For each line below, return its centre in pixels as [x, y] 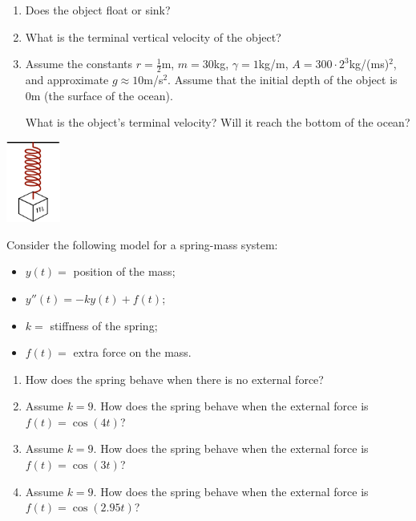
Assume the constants [79, 64]
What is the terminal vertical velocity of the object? [153, 36]
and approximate [67, 80]
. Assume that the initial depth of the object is [283, 80]
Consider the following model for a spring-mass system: [142, 244]
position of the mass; [124, 271]
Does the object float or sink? [98, 10]
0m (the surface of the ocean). [99, 95]
